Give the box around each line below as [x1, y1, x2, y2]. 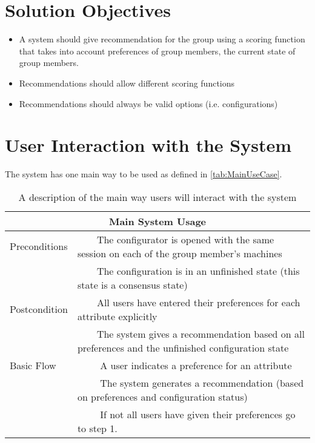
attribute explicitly [77, 309, 157, 323]
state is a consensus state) [77, 277, 188, 292]
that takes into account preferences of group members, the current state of [19, 44, 296, 57]
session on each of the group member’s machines [77, 246, 282, 260]
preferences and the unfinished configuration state [77, 340, 289, 355]
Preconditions [10, 239, 68, 254]
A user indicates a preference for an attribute [100, 358, 292, 372]
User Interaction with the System [5, 133, 292, 157]
